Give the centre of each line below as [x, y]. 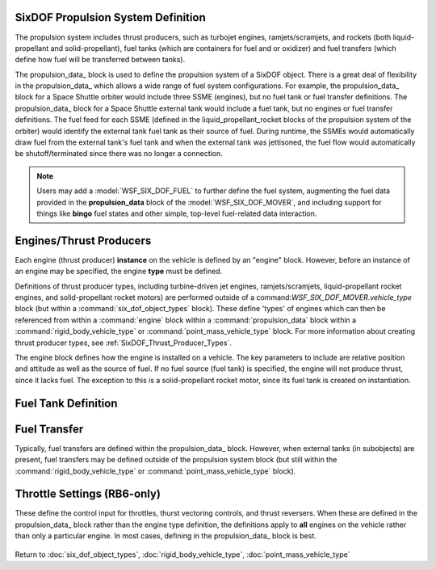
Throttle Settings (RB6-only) [88, 494]
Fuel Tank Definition [66, 403]
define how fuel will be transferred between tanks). [100, 60]
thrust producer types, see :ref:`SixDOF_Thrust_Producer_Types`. [123, 343]
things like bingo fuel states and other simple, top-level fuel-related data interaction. [177, 213]
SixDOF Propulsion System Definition [110, 17]
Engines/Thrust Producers [83, 240]
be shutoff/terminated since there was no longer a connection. [119, 154]
